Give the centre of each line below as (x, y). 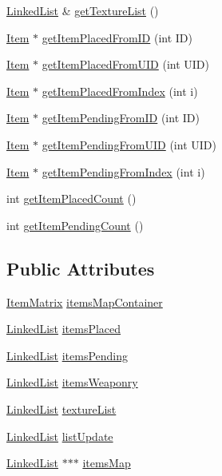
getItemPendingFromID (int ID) (121, 118)
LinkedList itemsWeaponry (72, 382)
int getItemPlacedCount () (71, 198)
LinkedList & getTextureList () (83, 10)
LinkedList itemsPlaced (64, 329)
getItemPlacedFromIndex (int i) (120, 91)
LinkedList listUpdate (60, 436)
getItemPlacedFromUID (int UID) (125, 64)
